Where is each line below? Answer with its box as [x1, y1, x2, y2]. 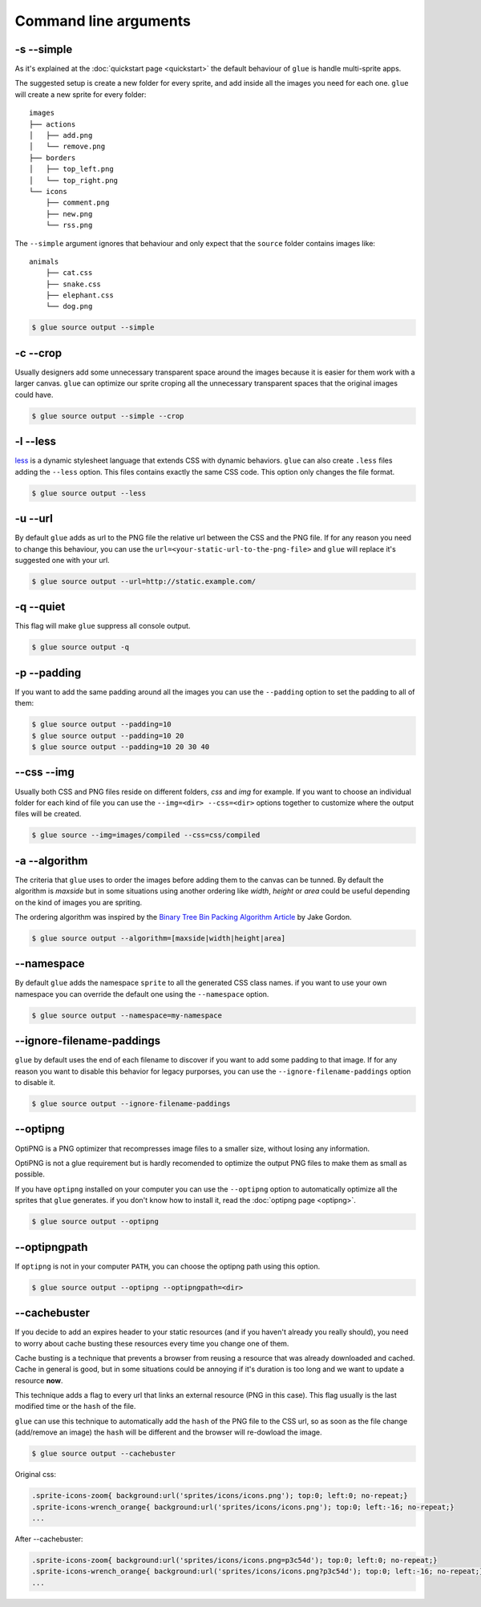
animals [29, 257, 59, 266]
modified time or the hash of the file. [14, 1402, 136, 1411]
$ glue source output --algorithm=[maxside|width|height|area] [31, 933, 286, 942]
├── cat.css [45, 269, 93, 277]
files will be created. [14, 809, 82, 819]
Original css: [14, 1470, 56, 1479]
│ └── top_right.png [29, 176, 119, 184]
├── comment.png [45, 198, 110, 208]
